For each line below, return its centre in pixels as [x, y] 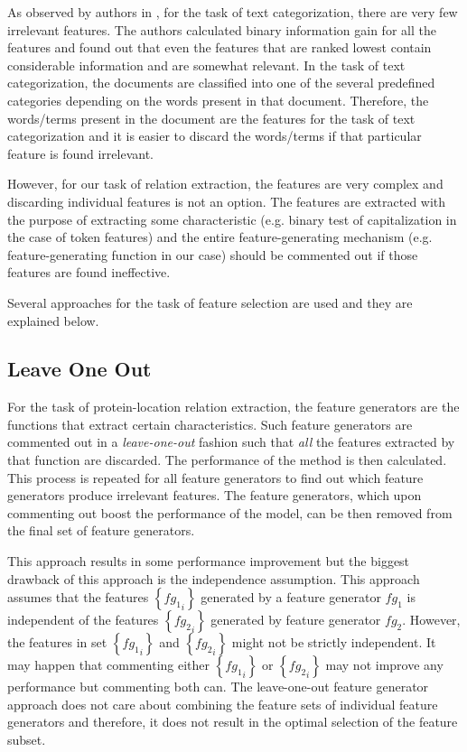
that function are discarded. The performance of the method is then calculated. [227, 460]
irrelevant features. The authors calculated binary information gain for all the [222, 29]
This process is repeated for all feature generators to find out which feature [215, 477]
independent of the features [83, 620]
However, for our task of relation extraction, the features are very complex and [225, 184]
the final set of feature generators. [101, 530]
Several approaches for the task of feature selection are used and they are [210, 302]
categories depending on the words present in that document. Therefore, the [218, 100]
